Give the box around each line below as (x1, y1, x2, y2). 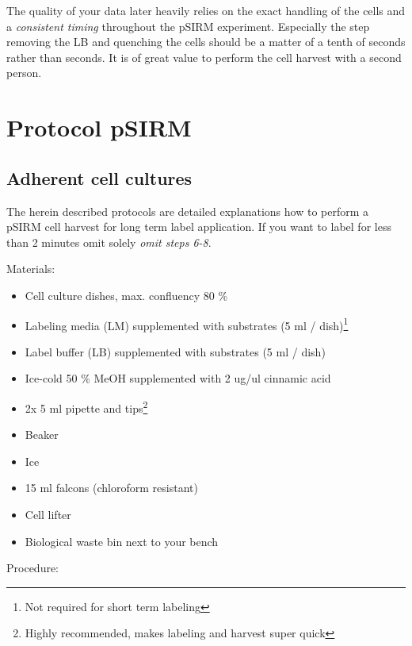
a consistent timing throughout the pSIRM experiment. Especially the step (6, 17, 370, 34)
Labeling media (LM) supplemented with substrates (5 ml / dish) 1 (25, 314, 349, 333)
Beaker (25, 426, 59, 443)
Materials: (6, 260, 55, 277)
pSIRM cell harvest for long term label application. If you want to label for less (6, 218, 391, 235)
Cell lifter (25, 506, 71, 522)
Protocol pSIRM (6, 111, 192, 144)
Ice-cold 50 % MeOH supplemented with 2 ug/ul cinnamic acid (25, 370, 331, 386)
